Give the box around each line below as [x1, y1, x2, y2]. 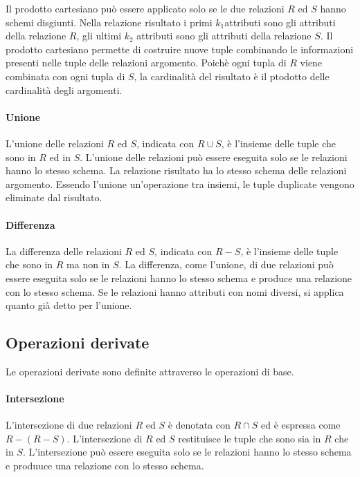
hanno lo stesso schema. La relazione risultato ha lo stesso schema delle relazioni [6, 163, 347, 178]
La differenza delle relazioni [6, 243, 122, 258]
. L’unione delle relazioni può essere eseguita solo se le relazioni [80, 149, 348, 164]
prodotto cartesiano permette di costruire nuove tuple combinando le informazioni [6, 41, 354, 56]
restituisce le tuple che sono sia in [178, 431, 321, 445]
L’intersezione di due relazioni [6, 418, 132, 432]
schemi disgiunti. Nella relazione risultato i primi [6, 15, 213, 29]
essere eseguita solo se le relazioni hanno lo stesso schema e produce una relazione [6, 270, 352, 285]
